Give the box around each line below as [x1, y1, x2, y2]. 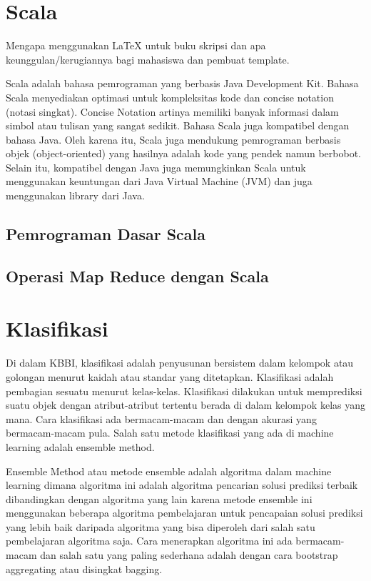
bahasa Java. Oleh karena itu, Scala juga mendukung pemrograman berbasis [6, 131, 341, 147]
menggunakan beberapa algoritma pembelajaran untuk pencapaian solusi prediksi [6, 505, 363, 520]
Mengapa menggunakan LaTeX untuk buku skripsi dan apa [6, 38, 266, 53]
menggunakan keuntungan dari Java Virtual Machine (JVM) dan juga [6, 174, 312, 189]
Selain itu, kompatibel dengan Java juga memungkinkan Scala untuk [6, 159, 306, 174]
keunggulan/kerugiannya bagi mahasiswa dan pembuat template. [6, 51, 290, 66]
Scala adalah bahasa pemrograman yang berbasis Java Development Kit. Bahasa [6, 76, 359, 91]
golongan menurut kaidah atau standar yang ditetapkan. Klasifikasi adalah [6, 369, 334, 384]
